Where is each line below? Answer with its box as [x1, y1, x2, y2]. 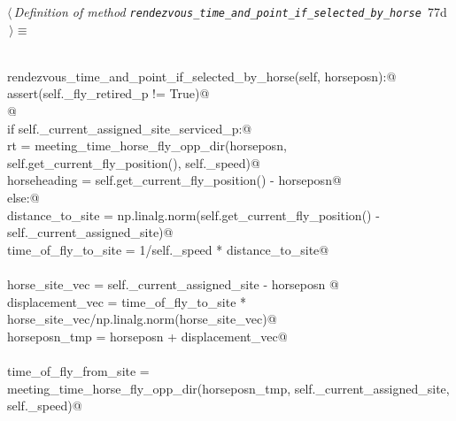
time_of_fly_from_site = [7, 361, 150, 379]
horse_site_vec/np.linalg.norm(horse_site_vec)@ [7, 310, 277, 328]
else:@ [7, 188, 40, 206]
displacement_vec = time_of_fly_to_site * [7, 292, 247, 310]
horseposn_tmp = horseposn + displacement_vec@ [7, 326, 288, 345]
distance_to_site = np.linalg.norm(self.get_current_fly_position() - [7, 205, 380, 224]
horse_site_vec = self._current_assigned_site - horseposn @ [7, 274, 339, 293]
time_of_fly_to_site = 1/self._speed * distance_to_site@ [7, 240, 329, 258]
